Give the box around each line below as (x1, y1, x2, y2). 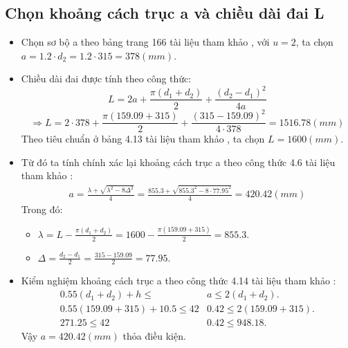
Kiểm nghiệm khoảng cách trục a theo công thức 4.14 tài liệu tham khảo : (21, 273, 336, 288)
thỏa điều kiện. (122, 329, 186, 343)
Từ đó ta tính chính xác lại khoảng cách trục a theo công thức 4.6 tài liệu (21, 154, 336, 169)
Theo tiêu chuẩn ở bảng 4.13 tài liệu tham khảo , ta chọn (21, 131, 265, 146)
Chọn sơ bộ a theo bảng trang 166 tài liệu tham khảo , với (21, 35, 270, 49)
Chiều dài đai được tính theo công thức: (21, 71, 192, 86)
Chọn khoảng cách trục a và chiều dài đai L (5, 2, 324, 24)
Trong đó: (21, 201, 63, 216)
